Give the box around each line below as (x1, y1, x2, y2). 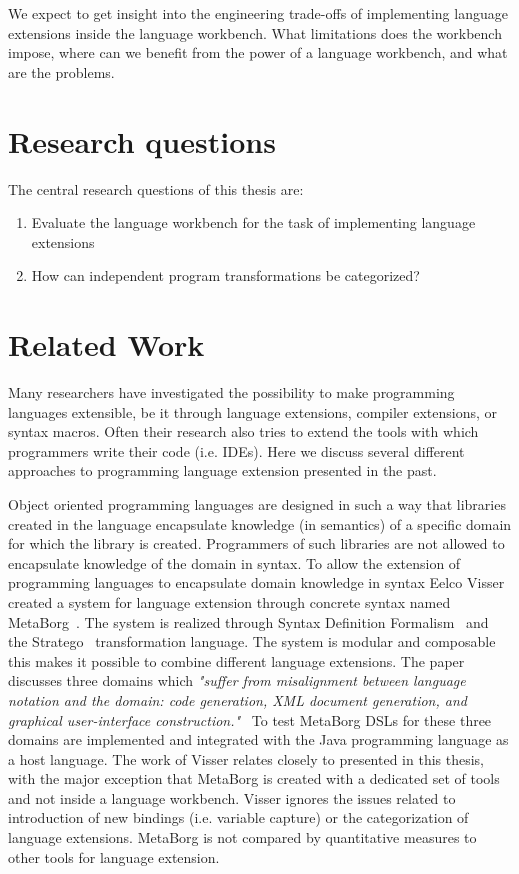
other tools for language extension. (8, 846, 220, 867)
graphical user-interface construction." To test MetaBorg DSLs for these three (8, 709, 492, 730)
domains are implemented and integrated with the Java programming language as (8, 729, 509, 750)
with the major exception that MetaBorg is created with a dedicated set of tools (8, 768, 500, 789)
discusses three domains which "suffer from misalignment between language (8, 670, 466, 691)
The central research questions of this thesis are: (8, 178, 304, 199)
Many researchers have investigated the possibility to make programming (8, 382, 455, 402)
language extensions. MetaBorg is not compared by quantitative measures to (8, 827, 477, 848)
